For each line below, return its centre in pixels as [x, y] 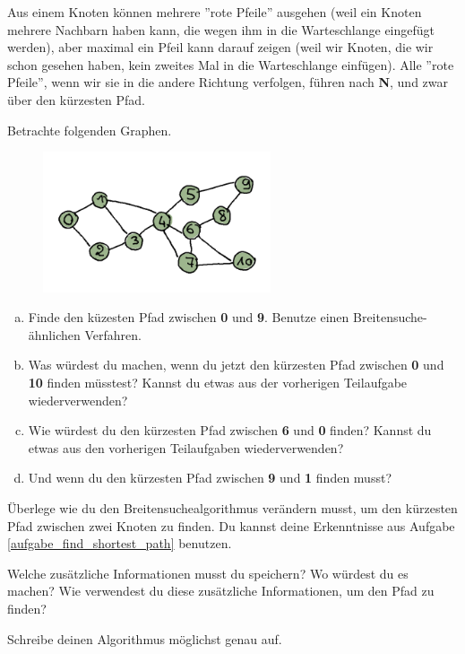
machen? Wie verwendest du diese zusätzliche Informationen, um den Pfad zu [221, 591]
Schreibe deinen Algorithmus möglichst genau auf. [145, 638]
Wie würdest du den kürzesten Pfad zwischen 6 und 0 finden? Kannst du [230, 430]
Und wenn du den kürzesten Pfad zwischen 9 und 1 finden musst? [210, 478]
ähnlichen [54, 334]
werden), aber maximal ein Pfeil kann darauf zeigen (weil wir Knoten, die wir [220, 47]
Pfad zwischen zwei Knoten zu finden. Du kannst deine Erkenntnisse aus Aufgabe [231, 525]
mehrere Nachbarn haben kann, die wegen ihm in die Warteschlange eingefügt [221, 29]
